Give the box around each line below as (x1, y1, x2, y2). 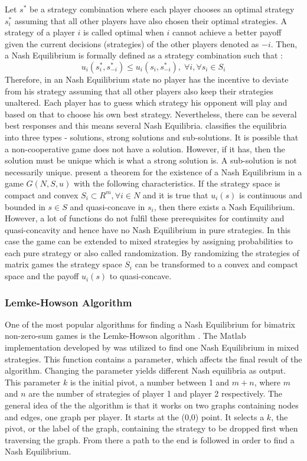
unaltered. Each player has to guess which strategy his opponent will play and (5, 96, 288, 109)
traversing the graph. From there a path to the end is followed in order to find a (5, 433, 295, 446)
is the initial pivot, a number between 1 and (70, 375, 230, 388)
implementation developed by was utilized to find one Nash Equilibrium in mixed (5, 341, 299, 354)
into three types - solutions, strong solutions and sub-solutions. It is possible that (5, 130, 299, 143)
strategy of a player (5, 26, 75, 38)
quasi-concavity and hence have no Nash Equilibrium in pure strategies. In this (5, 223, 291, 236)
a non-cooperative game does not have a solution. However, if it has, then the (5, 142, 285, 155)
